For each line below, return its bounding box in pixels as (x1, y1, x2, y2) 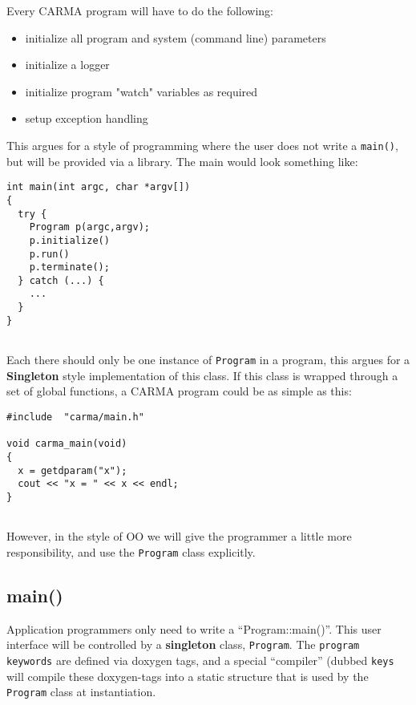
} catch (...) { (18, 274, 104, 286)
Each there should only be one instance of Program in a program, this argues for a (6, 351, 410, 368)
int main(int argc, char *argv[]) (6, 181, 191, 193)
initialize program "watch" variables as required (25, 83, 258, 99)
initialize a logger (25, 56, 110, 73)
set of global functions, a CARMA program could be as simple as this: (6, 383, 352, 399)
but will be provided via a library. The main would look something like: (6, 152, 358, 169)
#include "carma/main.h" (6, 411, 144, 423)
